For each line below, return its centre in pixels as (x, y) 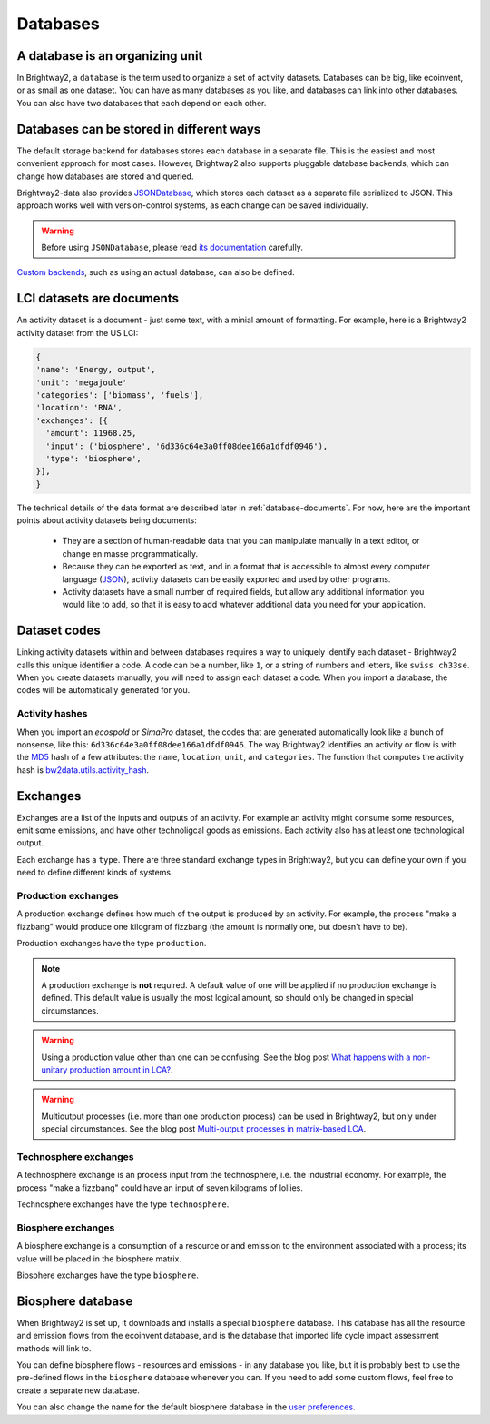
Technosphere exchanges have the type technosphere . (123, 1204)
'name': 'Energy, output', (96, 370)
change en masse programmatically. (130, 553)
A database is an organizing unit (110, 56)
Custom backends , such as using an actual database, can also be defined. (156, 272)
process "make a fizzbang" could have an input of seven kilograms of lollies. (160, 1187)
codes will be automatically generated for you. (103, 690)
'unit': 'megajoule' (81, 382)
